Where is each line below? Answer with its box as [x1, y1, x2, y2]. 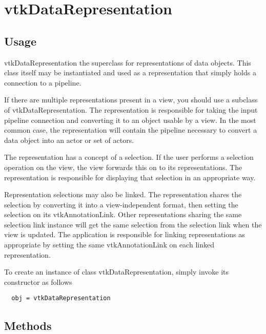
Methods [4, 317, 52, 333]
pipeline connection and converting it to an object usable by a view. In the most [4, 114, 256, 125]
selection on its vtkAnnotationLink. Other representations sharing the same [4, 209, 242, 220]
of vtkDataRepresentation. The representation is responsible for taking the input [4, 104, 258, 115]
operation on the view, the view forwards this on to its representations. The [4, 161, 242, 172]
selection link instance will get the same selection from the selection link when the [4, 219, 262, 229]
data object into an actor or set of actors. [4, 134, 134, 145]
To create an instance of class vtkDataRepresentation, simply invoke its [4, 266, 229, 277]
